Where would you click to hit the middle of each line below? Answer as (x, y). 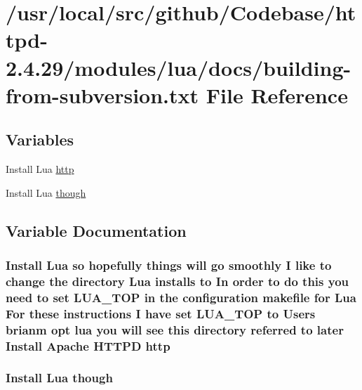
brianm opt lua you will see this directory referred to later (175, 329)
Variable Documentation (96, 230)
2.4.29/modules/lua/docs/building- (179, 67)
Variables (40, 139)
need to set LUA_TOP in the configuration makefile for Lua (181, 297)
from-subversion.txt (102, 95)
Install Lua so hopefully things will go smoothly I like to (169, 265)
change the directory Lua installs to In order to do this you (177, 281)
